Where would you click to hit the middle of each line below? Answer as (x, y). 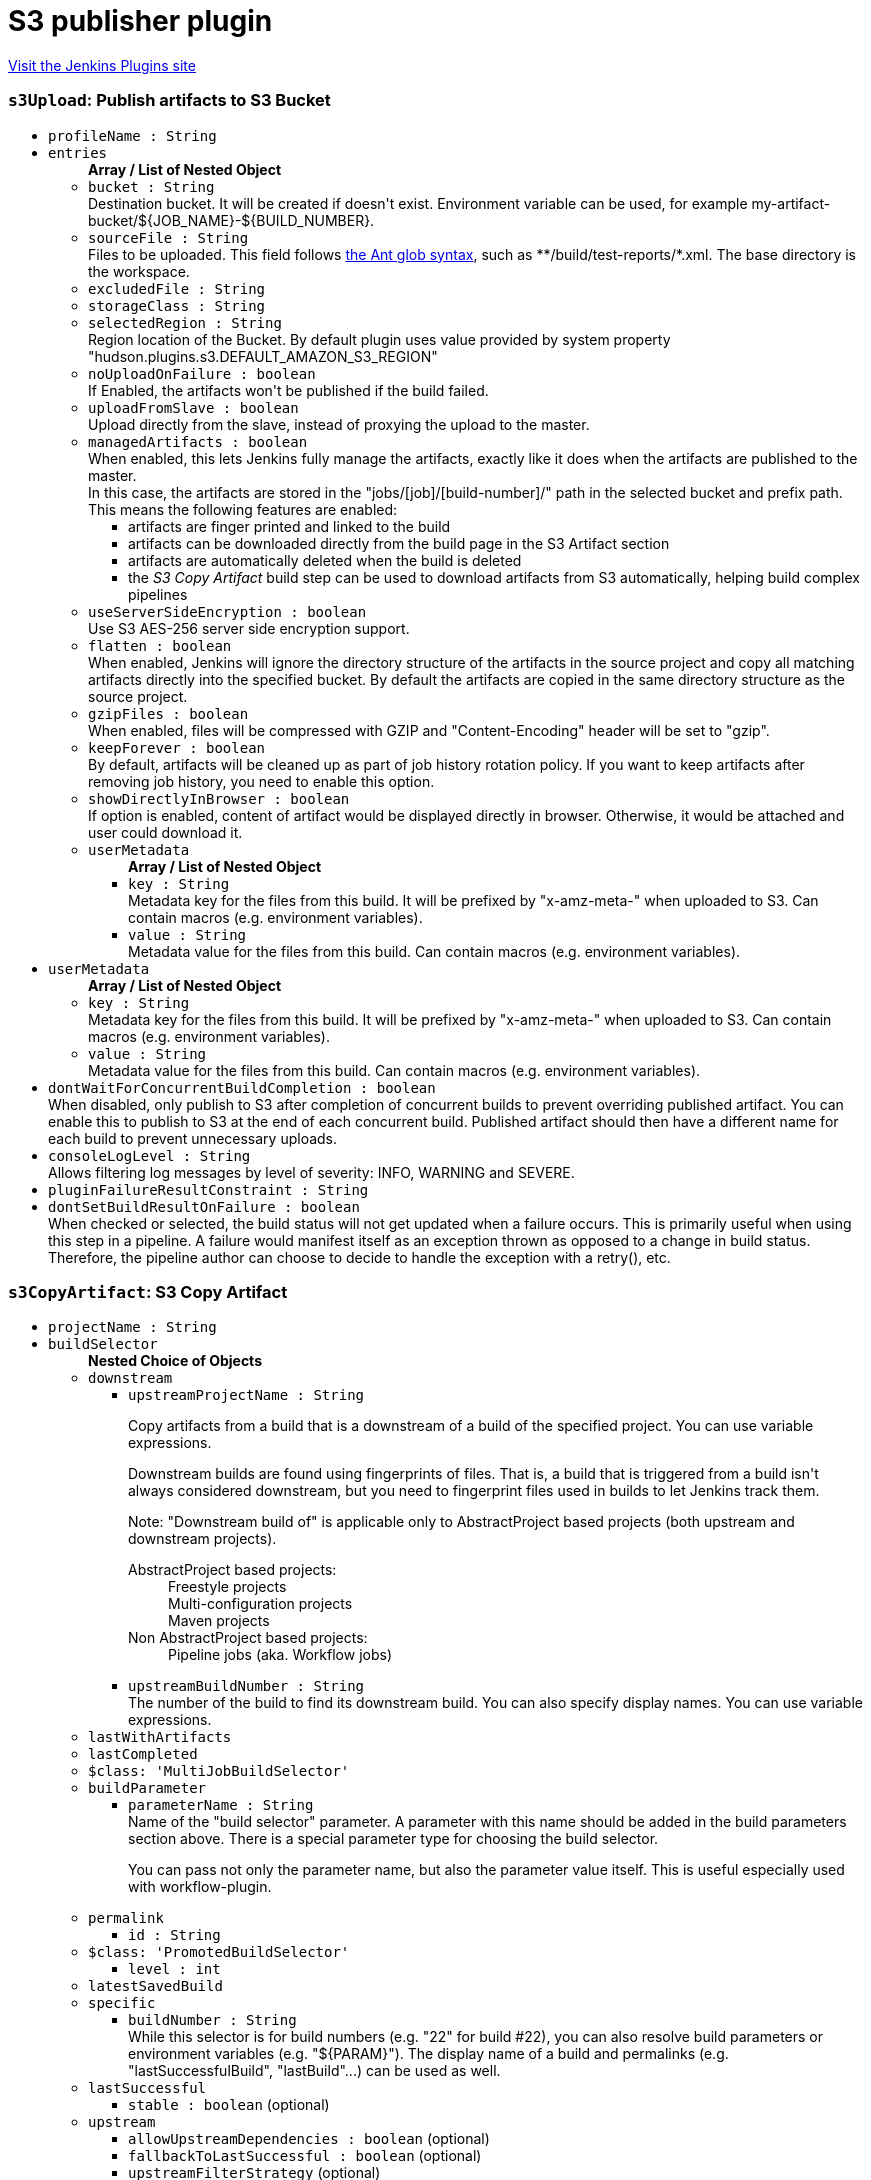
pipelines (158, 594)
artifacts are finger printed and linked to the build (289, 526)
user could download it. (165, 832)
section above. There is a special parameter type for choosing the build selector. (393, 1839)
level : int (174, 1969)
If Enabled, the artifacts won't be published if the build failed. (288, 390)
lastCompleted (143, 1754)
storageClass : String (177, 305)
